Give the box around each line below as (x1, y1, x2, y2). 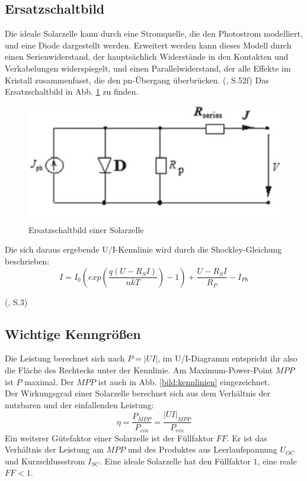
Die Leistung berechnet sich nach (5, 352, 125, 364)
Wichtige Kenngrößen (5, 324, 141, 343)
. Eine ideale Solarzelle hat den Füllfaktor (99, 454, 251, 467)
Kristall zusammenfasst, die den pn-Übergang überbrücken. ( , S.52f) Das (5, 73, 269, 86)
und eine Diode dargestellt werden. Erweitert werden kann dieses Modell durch (5, 38, 292, 51)
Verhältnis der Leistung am (5, 443, 104, 456)
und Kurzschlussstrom (5, 454, 85, 467)
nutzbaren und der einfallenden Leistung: (5, 398, 154, 411)
